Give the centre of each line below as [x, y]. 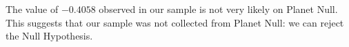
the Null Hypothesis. [49, 36]
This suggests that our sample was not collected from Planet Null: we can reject [175, 22]
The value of [32, 9]
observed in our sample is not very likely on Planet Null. [218, 9]
